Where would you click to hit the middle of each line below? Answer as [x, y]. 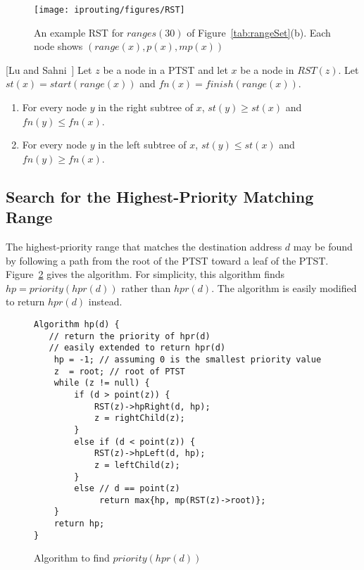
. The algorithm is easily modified [284, 287]
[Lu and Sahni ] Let [49, 69]
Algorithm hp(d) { [77, 324]
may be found [323, 246]
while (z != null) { [102, 383]
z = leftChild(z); [137, 465]
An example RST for [79, 32]
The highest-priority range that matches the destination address [144, 246]
